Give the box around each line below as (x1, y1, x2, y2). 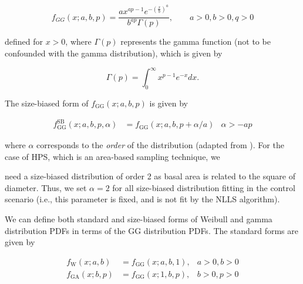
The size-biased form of (5, 96, 89, 109)
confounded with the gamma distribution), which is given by (5, 47, 223, 59)
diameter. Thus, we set (5, 181, 87, 193)
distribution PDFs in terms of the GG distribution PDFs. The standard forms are (5, 224, 298, 236)
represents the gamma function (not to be (120, 35, 271, 48)
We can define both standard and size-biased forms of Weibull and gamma (5, 213, 272, 225)
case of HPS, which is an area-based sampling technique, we (5, 150, 220, 162)
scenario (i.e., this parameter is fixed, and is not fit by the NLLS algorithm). (5, 193, 280, 205)
